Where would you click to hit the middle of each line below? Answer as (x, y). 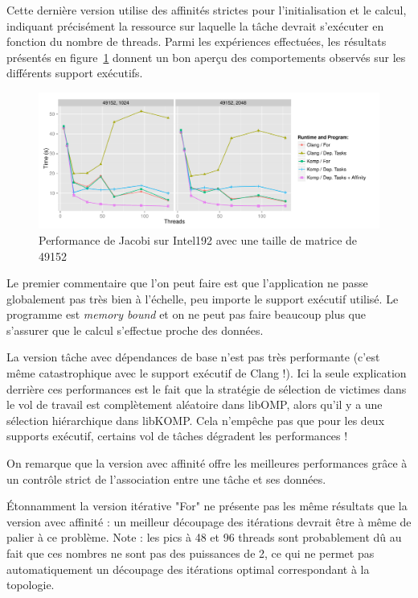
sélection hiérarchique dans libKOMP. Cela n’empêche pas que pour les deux (196, 420)
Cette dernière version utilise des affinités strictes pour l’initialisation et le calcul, (207, 10)
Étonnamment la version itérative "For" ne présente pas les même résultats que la (207, 506)
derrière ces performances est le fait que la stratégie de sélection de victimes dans (207, 388)
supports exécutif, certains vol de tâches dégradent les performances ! (177, 436)
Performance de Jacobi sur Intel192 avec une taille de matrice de (198, 239)
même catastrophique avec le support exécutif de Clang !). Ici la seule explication (207, 373)
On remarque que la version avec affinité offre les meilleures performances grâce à (207, 463)
